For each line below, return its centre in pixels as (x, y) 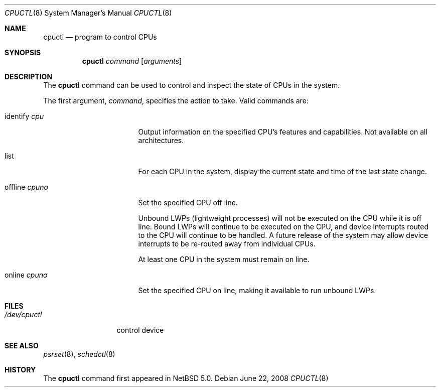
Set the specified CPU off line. (188, 203)
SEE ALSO (22, 346)
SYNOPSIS (23, 52)
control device (140, 330)
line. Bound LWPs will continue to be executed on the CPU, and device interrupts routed (283, 227)
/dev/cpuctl (23, 314)
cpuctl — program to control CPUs (100, 37)
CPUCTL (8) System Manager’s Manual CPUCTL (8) (88, 13)
